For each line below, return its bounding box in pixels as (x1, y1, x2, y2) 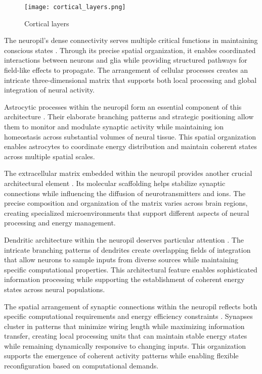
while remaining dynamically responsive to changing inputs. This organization (4, 340, 246, 351)
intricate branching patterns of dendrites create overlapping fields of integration (4, 244, 251, 255)
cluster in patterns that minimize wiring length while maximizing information (4, 320, 245, 331)
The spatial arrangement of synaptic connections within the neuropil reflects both (4, 301, 257, 311)
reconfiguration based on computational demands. (4, 360, 159, 371)
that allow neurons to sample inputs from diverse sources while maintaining (4, 254, 239, 265)
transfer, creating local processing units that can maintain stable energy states (4, 331, 247, 341)
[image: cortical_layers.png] (24, 4, 126, 11)
